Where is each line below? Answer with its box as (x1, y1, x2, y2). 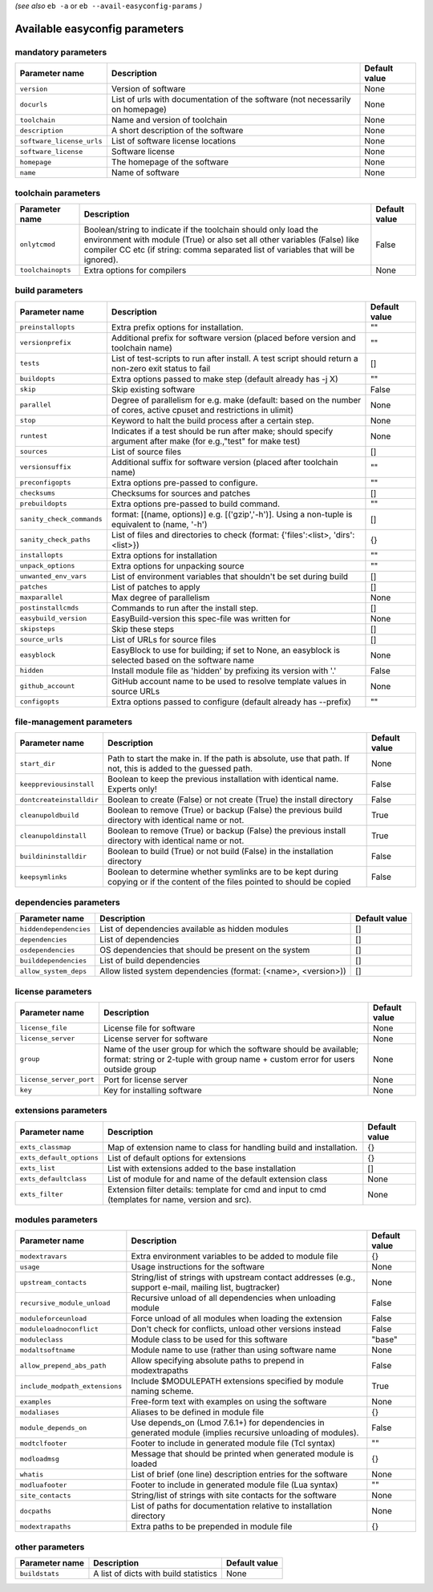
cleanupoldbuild (19, 811, 79, 820)
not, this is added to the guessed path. (107, 763, 253, 774)
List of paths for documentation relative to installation (131, 1501, 333, 1512)
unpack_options (19, 561, 75, 570)
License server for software (103, 1033, 208, 1044)
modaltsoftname (19, 1346, 75, 1355)
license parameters (14, 986, 92, 997)
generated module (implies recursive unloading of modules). (131, 1428, 359, 1439)
